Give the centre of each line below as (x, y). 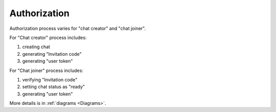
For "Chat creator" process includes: (48, 38)
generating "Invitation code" (52, 54)
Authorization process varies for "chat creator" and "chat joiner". (77, 28)
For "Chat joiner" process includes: (47, 70)
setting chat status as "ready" (54, 87)
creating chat (36, 47)
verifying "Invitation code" (50, 80)
